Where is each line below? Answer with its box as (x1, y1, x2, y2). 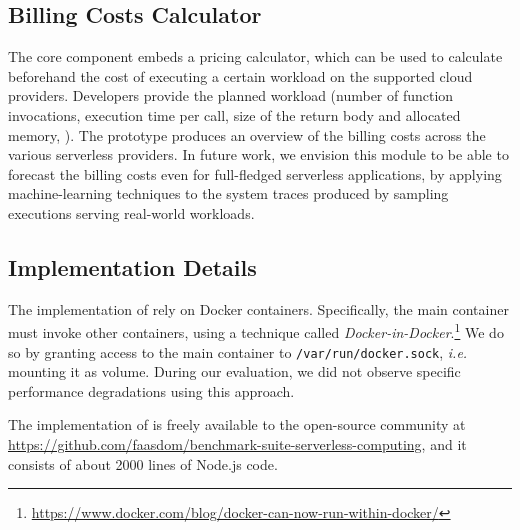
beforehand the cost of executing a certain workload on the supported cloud (8, 65, 473, 86)
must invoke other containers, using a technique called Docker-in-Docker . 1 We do (8, 319, 504, 342)
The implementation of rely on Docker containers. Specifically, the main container (8, 298, 509, 319)
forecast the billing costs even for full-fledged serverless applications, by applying (8, 163, 502, 184)
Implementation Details (8, 251, 257, 282)
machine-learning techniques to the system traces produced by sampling (8, 183, 449, 204)
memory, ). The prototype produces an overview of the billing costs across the (8, 124, 486, 145)
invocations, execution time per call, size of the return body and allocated (8, 104, 461, 125)
